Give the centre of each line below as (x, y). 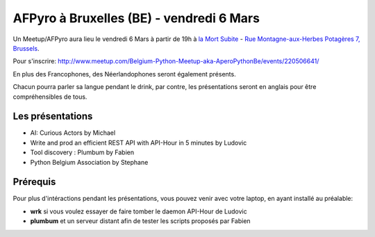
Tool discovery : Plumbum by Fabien (82, 152)
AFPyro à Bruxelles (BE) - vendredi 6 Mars (136, 18)
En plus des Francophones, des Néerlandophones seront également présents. (124, 74)
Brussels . (26, 48)
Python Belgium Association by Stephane (89, 162)
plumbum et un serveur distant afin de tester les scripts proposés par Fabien (140, 221)
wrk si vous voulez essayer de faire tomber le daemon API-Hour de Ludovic (139, 211)
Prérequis (34, 182)
